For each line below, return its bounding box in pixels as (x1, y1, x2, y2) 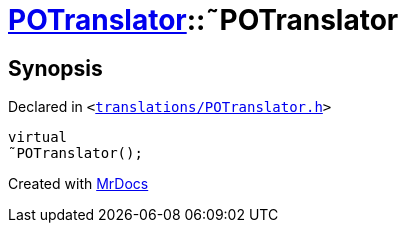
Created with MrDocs (8, 175, 149, 193)
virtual (8, 129, 68, 146)
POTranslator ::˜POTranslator (8, 3, 399, 37)
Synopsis (8, 55, 103, 81)
